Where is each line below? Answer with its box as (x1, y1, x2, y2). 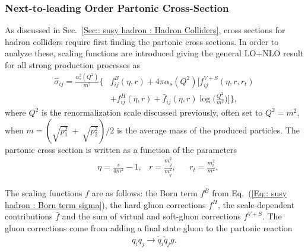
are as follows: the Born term (91, 187, 198, 199)
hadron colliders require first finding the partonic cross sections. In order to (5, 35, 279, 47)
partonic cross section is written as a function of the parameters (5, 143, 237, 155)
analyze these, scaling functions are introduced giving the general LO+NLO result (5, 47, 304, 59)
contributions (5, 210, 53, 222)
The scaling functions (5, 187, 82, 199)
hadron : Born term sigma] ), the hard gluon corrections (5, 198, 206, 210)
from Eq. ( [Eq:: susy (212, 187, 287, 199)
